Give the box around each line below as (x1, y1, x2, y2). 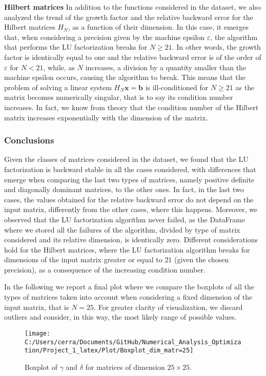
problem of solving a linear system (4, 81, 112, 92)
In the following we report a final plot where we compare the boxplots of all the (4, 281, 254, 292)
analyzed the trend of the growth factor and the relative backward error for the (4, 11, 253, 22)
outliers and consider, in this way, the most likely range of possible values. (4, 311, 237, 322)
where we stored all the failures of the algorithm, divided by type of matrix (4, 224, 240, 235)
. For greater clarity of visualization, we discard (94, 301, 243, 312)
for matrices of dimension (85, 361, 165, 372)
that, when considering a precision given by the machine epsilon (4, 31, 205, 42)
